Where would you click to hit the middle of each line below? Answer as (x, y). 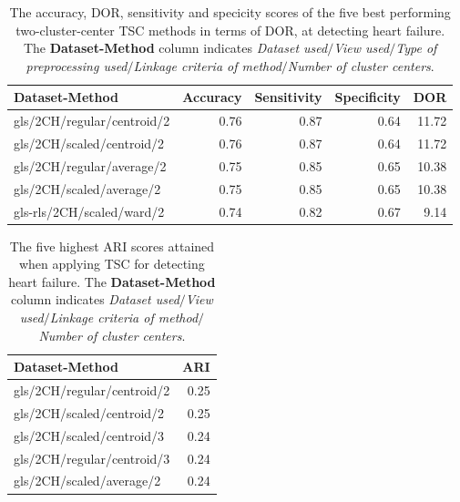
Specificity (368, 97)
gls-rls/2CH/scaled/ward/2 (89, 211)
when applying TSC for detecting (112, 264)
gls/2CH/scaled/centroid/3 (89, 435)
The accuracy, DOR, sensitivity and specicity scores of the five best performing (230, 12)
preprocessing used (77, 65)
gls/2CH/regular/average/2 (90, 165)
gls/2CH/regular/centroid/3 (92, 458)
